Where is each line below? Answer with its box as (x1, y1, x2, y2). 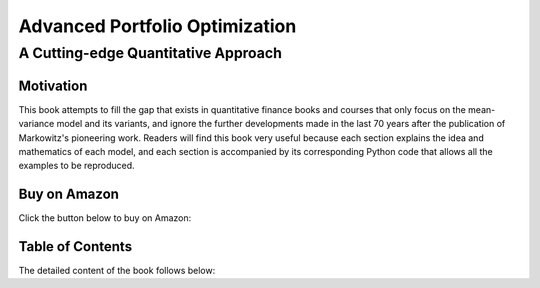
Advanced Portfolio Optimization (18, 15, 297, 37)
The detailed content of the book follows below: (18, 265, 216, 277)
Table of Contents (18, 238, 133, 255)
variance (18, 118, 55, 130)
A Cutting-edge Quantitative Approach (18, 44, 282, 62)
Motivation (18, 77, 88, 94)
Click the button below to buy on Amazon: (18, 212, 192, 224)
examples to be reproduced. (18, 160, 135, 172)
